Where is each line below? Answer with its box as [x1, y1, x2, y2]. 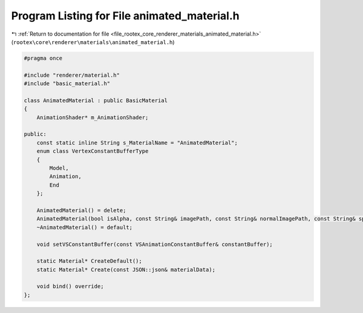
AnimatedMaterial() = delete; [36, 207, 126, 214]
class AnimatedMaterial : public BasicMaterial [24, 97, 168, 104]
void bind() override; [36, 283, 104, 290]
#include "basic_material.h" [24, 80, 111, 87]
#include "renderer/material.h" [24, 71, 120, 79]
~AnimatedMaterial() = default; [36, 224, 133, 231]
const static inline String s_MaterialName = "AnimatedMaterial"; [36, 139, 238, 146]
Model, [49, 165, 69, 172]
